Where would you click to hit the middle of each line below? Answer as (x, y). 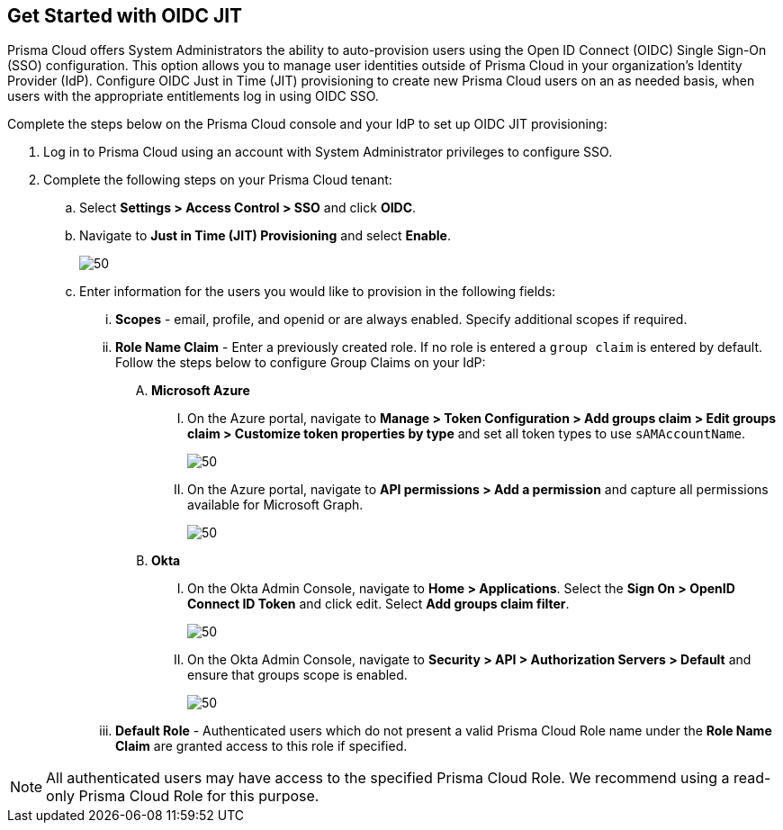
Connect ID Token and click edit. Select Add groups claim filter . (378, 604)
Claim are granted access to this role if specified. (261, 746)
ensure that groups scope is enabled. (297, 675)
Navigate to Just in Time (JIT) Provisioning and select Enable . (265, 236)
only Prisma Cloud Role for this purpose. (183, 796)
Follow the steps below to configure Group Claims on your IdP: (301, 363)
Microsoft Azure (201, 391)
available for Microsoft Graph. (275, 505)
